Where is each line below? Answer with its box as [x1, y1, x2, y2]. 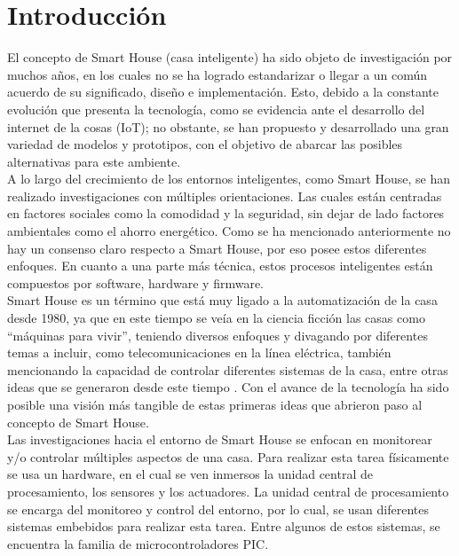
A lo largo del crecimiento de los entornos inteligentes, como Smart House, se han [7, 169, 451, 188]
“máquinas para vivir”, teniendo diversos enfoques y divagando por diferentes [7, 325, 428, 344]
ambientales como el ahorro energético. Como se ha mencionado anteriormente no [7, 222, 451, 240]
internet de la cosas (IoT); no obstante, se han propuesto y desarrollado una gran [7, 117, 449, 136]
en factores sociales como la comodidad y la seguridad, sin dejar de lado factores [7, 204, 445, 223]
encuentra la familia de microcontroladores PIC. [7, 534, 269, 552]
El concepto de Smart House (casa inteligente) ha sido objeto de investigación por [7, 48, 453, 67]
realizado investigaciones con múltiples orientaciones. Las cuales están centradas [7, 186, 442, 205]
